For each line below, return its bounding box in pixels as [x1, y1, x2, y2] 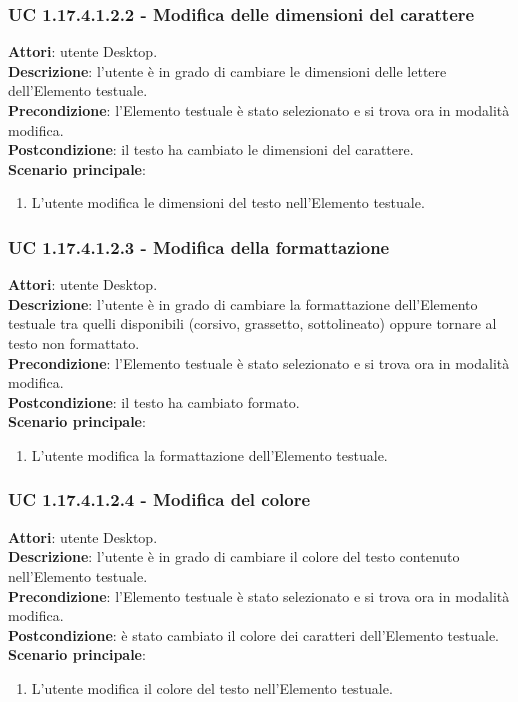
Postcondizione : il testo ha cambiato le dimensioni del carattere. [8, 139, 414, 160]
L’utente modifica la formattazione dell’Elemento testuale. [31, 444, 388, 465]
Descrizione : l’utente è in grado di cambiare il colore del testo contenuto [8, 546, 460, 567]
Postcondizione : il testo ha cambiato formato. [8, 391, 300, 412]
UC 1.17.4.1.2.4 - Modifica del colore [8, 487, 311, 512]
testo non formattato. [8, 332, 140, 353]
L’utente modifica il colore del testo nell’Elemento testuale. [31, 677, 393, 698]
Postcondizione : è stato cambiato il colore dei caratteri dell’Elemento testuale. [8, 624, 499, 645]
